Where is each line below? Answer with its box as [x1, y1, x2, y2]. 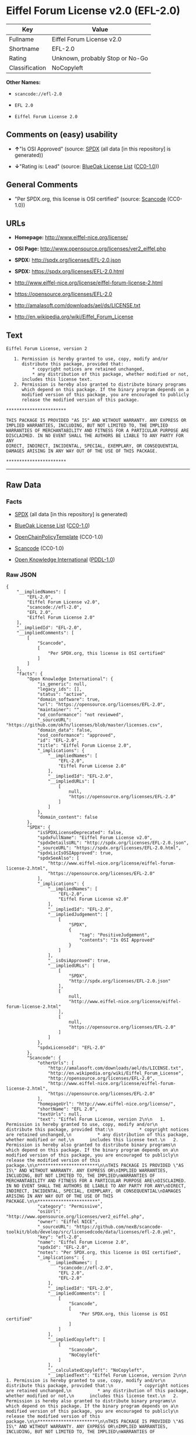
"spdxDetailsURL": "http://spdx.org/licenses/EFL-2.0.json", [37, 840, 190, 846]
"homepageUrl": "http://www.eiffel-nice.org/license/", [37, 1101, 176, 1107]
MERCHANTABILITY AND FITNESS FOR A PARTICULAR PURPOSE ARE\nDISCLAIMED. [6, 1178, 187, 1184]
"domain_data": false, [37, 727, 93, 733]
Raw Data [6, 480, 42, 490]
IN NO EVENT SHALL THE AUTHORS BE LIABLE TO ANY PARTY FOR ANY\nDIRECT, [6, 1183, 187, 1189]
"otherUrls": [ [37, 1060, 75, 1066]
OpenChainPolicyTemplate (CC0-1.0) [14, 533, 103, 540]
